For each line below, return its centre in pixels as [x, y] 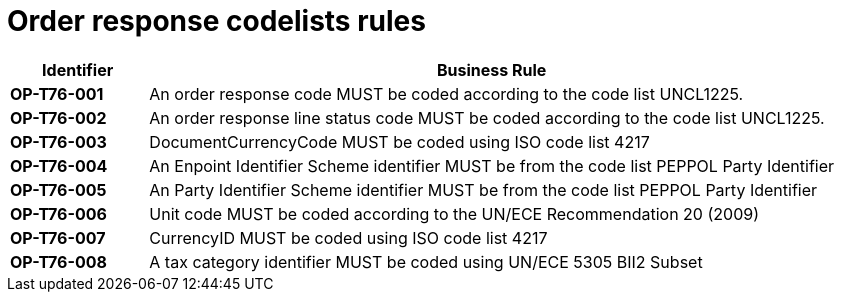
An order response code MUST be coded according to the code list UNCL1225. [446, 93]
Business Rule [491, 69]
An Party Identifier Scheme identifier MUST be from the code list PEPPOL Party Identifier [483, 189]
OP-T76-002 [58, 117]
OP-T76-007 [58, 237]
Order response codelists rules [216, 21]
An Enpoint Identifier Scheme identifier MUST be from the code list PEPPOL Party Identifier [492, 165]
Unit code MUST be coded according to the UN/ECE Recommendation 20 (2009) [454, 213]
